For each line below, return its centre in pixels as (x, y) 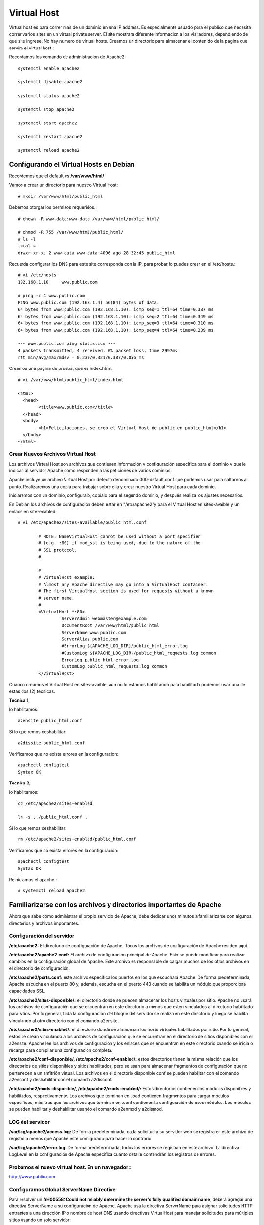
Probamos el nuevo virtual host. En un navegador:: (70, 1167)
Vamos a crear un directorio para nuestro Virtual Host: (64, 185)
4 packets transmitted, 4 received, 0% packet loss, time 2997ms (98, 351)
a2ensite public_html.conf (50, 721)
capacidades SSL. (27, 991)
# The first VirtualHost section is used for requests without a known (126, 591)
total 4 (27, 246)
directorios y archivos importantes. (44, 923)
